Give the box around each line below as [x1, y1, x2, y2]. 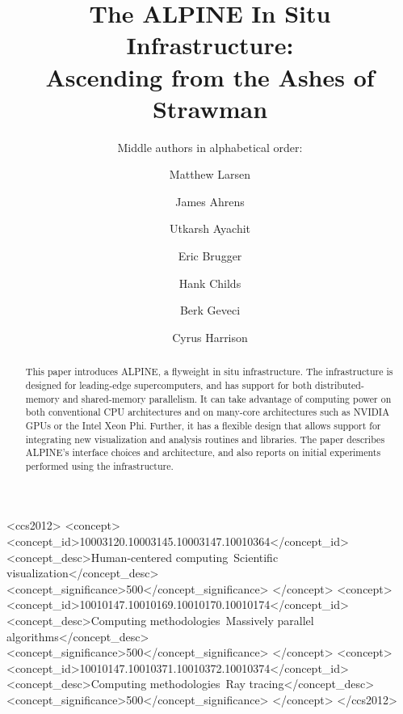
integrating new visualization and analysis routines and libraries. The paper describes [25, 432, 385, 446]
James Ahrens [175, 192, 245, 209]
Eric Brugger [178, 247, 242, 264]
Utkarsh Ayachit [169, 220, 251, 237]
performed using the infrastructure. [25, 458, 174, 472]
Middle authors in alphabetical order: [117, 138, 303, 155]
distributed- [315, 378, 364, 391]
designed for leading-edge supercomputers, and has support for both [25, 378, 313, 391]
